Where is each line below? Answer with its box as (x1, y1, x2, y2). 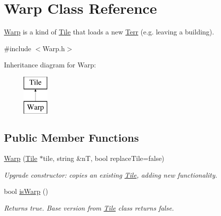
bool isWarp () (4, 186, 48, 196)
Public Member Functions (4, 130, 139, 145)
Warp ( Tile (4, 153, 37, 163)
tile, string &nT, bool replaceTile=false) (43, 153, 164, 163)
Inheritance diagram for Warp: (4, 60, 96, 70)
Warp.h (42, 43, 65, 53)
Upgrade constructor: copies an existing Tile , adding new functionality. (4, 169, 218, 180)
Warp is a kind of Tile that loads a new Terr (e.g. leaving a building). (4, 27, 214, 37)
